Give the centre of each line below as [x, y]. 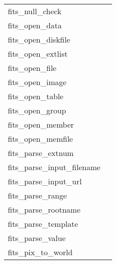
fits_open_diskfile [39, 39]
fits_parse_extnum [41, 153]
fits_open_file [32, 68]
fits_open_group [37, 110]
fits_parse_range [37, 195]
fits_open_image [37, 82]
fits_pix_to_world [40, 252]
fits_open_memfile [40, 139]
